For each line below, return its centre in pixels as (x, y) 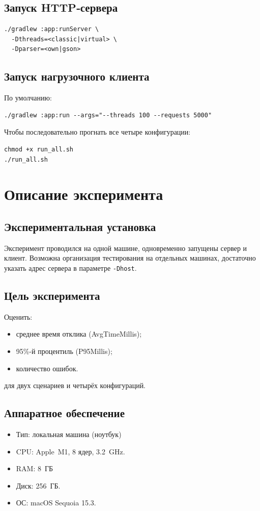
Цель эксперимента (52, 295)
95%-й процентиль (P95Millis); (64, 351)
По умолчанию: (28, 98)
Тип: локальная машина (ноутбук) (69, 434)
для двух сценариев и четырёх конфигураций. (75, 385)
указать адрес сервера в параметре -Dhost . (70, 267)
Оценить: (18, 316)
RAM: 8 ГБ (35, 468)
